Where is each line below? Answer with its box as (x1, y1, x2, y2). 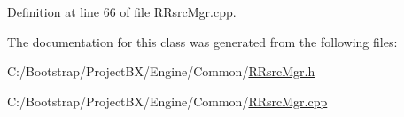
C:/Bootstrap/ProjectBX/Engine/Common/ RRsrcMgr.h (7, 62, 315, 81)
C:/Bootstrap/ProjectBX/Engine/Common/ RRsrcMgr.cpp (7, 91, 328, 110)
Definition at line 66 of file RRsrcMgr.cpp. (7, 3, 237, 20)
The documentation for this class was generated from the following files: (7, 32, 398, 51)
